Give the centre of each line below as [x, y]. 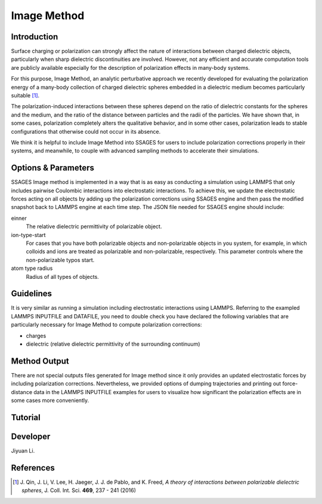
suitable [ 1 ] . [25, 96]
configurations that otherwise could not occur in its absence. [86, 131]
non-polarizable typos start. [60, 260]
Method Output [40, 361]
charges [36, 336]
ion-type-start [28, 235]
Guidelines [31, 294]
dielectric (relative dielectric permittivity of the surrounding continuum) [113, 344]
